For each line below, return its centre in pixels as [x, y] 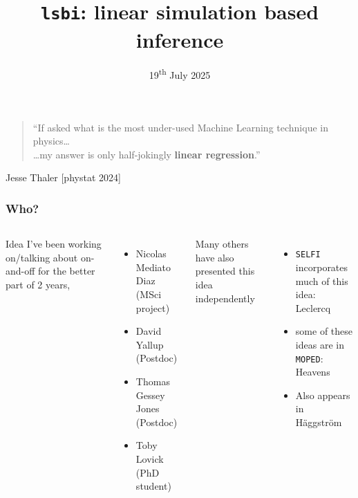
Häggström [319, 422]
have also [215, 257]
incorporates [322, 267]
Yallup [150, 344]
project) [153, 307]
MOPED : [309, 358]
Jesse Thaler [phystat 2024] [63, 177]
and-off [20, 271]
